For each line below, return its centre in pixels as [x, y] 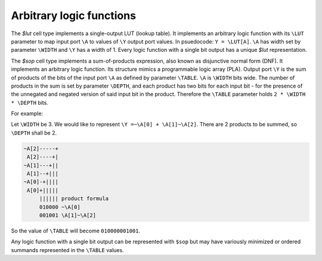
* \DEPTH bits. [30, 102]
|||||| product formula [74, 199]
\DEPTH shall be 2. [34, 133]
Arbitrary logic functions [74, 15]
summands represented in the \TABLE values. [68, 250]
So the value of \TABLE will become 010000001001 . [75, 231]
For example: [27, 114]
